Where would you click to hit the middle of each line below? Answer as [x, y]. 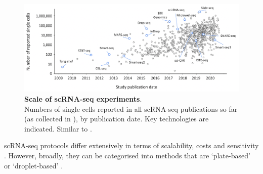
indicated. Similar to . [58, 128]
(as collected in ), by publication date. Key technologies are [117, 119]
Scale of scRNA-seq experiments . [83, 99]
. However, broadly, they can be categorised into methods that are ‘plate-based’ [127, 156]
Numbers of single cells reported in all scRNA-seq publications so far [131, 108]
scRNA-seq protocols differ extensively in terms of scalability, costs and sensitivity [131, 145]
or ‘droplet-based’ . [34, 165]
